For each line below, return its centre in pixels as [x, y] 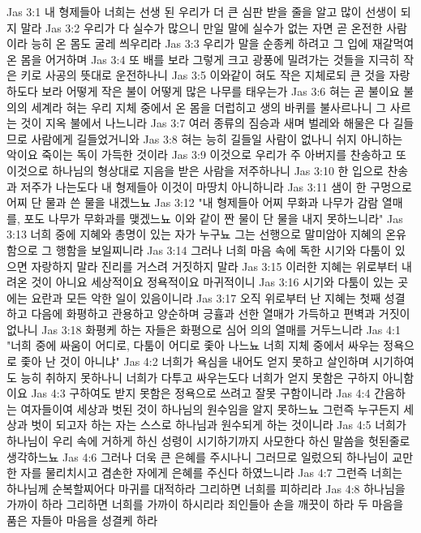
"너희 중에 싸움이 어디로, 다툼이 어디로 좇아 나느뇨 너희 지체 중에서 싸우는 [193, 345]
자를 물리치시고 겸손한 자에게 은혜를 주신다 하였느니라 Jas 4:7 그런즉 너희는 [212, 473]
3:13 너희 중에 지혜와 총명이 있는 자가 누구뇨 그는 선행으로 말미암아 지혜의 [194, 234]
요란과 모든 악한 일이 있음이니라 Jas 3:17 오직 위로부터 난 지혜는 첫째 [206, 297]
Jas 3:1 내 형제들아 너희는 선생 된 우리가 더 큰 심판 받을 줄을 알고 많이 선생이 [202, 11]
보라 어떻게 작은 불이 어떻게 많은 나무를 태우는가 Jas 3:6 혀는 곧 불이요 [221, 90]
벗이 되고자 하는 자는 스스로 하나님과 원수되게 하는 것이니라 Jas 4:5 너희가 [219, 425]
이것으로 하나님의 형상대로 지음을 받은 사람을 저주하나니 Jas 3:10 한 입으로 [195, 170]
